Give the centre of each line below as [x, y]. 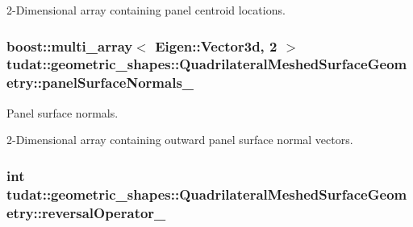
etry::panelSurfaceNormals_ [100, 83]
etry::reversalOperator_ [86, 212]
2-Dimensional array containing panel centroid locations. [146, 10]
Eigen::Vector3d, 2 [216, 45]
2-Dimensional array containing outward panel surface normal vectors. [180, 140]
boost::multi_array [70, 45]
